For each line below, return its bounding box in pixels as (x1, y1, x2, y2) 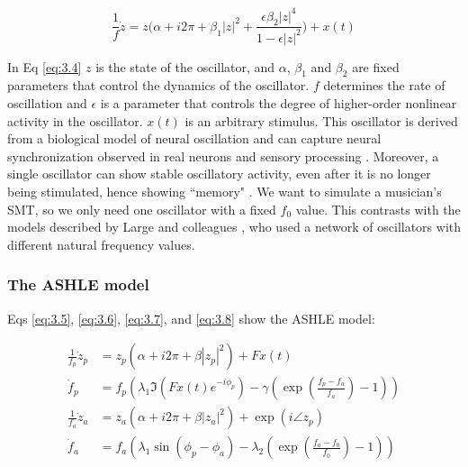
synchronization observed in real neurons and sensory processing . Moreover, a (7, 146, 439, 165)
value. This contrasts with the (295, 199, 461, 218)
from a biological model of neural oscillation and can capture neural (7, 129, 382, 148)
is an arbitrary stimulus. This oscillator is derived (184, 111, 458, 130)
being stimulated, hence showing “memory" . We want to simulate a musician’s (7, 182, 442, 201)
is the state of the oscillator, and (95, 57, 275, 76)
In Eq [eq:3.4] (7, 57, 82, 76)
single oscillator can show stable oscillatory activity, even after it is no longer (7, 164, 431, 183)
